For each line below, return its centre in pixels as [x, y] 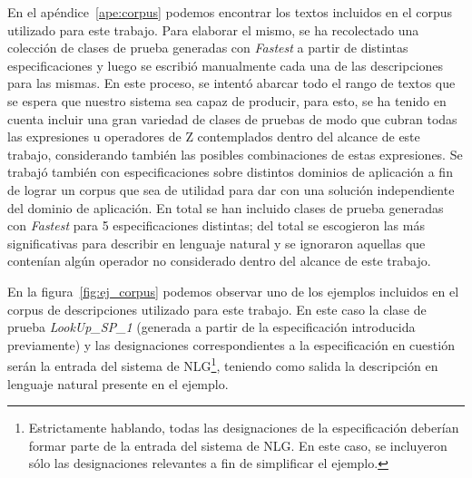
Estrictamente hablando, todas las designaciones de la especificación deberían [244, 428]
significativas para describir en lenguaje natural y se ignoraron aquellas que [216, 243]
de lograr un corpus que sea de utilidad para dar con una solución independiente [231, 189]
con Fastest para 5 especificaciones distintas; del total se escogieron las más [216, 225]
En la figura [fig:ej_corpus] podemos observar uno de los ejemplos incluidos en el [233, 291]
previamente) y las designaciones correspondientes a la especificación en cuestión [231, 344]
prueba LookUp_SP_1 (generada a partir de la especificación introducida [211, 327]
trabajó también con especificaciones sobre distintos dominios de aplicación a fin [230, 172]
